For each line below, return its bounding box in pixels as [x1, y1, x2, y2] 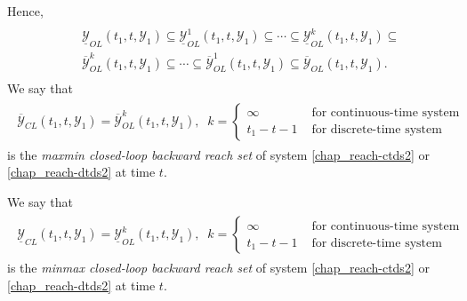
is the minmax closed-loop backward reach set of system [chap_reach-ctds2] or [7, 258, 430, 277]
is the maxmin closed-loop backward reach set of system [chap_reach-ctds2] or [7, 145, 430, 163]
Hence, [7, 2, 44, 20]
